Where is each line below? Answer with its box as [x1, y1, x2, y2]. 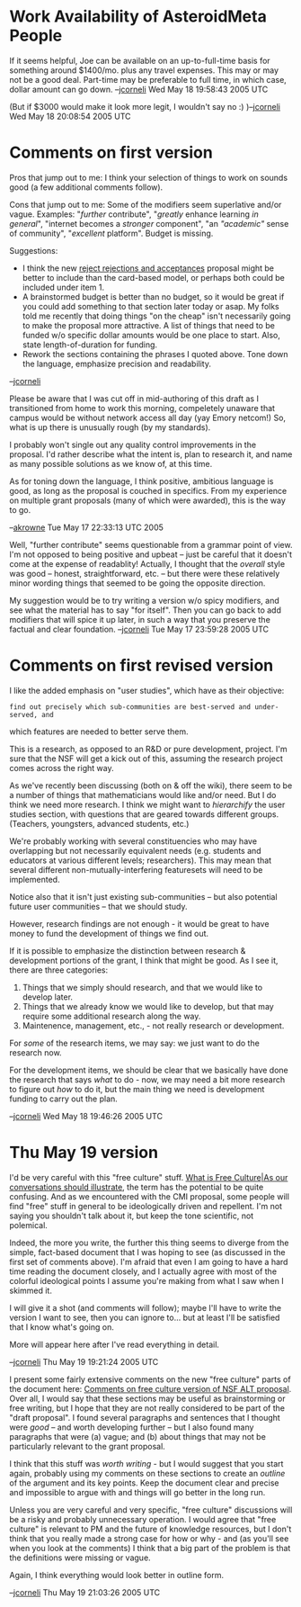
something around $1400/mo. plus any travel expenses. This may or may [9, 65, 279, 76]
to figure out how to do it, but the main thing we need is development [9, 1083, 265, 1094]
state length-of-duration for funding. [22, 339, 158, 350]
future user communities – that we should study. [9, 901, 188, 911]
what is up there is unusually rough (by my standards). [9, 421, 211, 433]
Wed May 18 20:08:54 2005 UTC [9, 111, 132, 121]
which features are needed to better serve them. [9, 726, 189, 737]
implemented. [9, 874, 60, 884]
